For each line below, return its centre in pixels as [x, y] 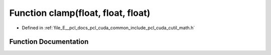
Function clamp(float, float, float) [80, 13]
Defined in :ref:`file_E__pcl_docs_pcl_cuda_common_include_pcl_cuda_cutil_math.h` [108, 28]
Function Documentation [49, 42]
